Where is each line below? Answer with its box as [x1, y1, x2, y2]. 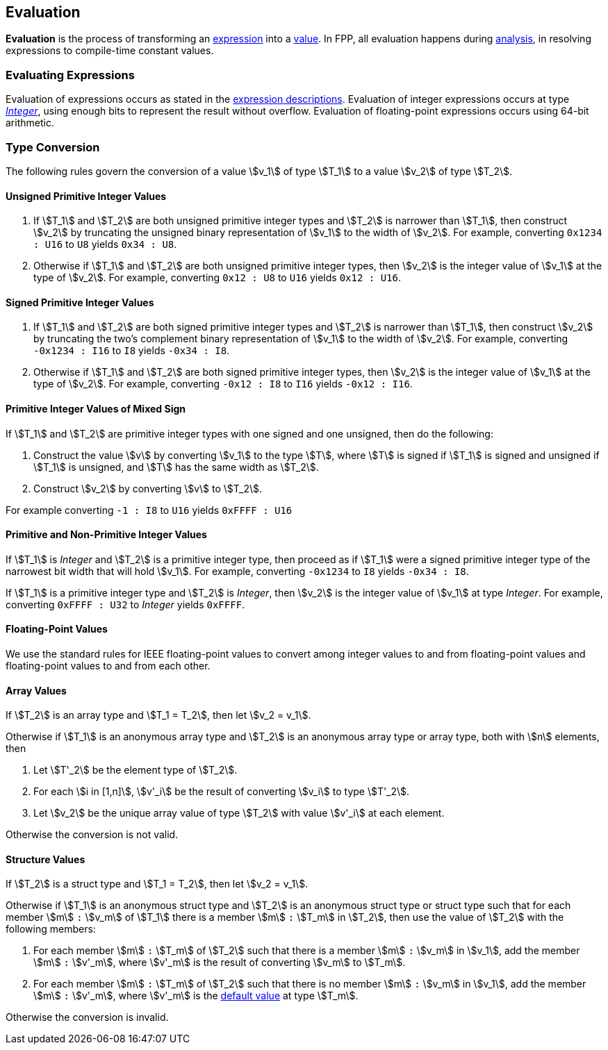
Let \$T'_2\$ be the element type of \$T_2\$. [33, 764, 238, 776]
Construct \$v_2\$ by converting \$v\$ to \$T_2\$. [33, 482, 262, 494]
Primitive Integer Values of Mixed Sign [6, 402, 186, 415]
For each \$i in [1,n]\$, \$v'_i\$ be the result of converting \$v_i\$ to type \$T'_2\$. [33, 785, 410, 798]
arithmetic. [6, 117, 54, 129]
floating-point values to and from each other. [6, 660, 211, 672]
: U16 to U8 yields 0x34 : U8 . [33, 238, 177, 251]
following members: [6, 923, 96, 935]
